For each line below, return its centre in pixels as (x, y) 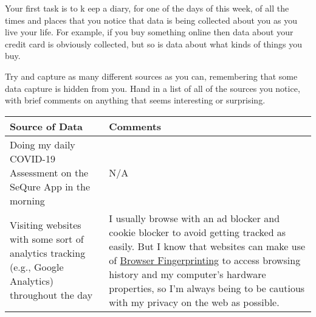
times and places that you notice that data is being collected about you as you (151, 20)
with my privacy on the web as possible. (194, 302)
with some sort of (47, 239)
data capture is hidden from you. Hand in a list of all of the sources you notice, (153, 88)
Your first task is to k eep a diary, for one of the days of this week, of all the (147, 8)
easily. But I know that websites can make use (207, 246)
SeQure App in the (50, 186)
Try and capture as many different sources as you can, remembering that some (151, 76)
